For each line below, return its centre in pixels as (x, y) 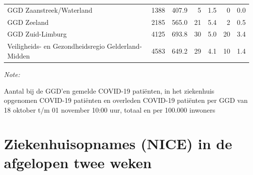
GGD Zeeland (28, 22)
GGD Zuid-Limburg (37, 34)
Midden (19, 55)
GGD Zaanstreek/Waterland (50, 10)
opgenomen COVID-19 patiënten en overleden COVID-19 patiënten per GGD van (126, 100)
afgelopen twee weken (78, 162)
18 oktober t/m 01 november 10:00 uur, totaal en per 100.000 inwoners (110, 109)
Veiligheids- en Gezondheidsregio (56, 46)
